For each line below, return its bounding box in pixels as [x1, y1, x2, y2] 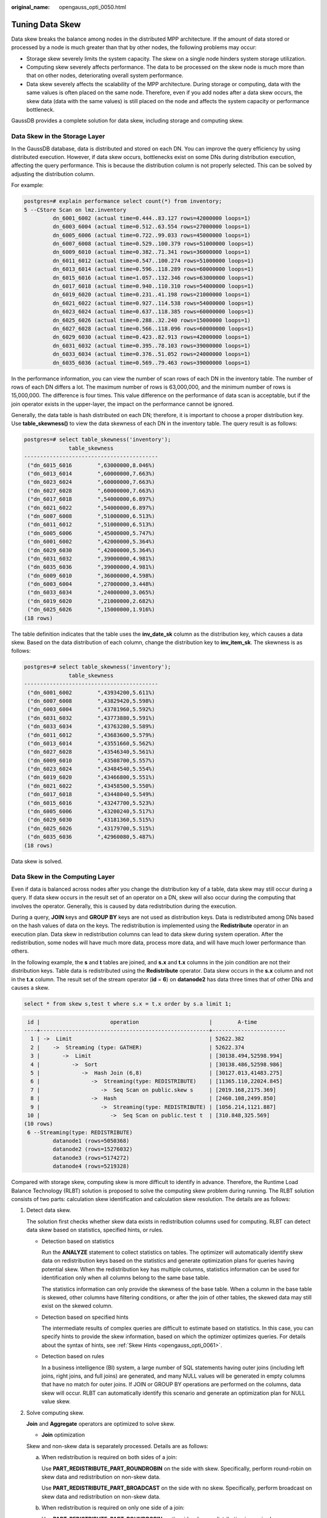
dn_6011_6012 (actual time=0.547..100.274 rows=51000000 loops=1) [52, 257, 254, 264]
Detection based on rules [41, 1353, 105, 1360]
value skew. [41, 1398, 71, 1405]
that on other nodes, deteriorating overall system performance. [26, 72, 184, 79]
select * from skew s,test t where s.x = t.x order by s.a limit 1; [24, 1001, 232, 1007]
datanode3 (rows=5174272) [52, 1154, 130, 1161]
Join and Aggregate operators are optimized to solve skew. [26, 1420, 175, 1427]
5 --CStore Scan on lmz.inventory [24, 206, 127, 213]
